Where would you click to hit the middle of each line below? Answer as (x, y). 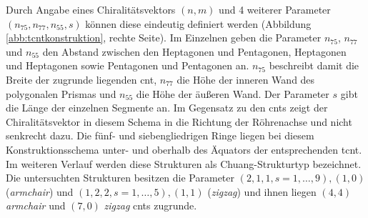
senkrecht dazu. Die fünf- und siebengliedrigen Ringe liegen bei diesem (160, 135)
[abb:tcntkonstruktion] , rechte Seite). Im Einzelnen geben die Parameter (164, 38)
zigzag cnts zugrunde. (150, 205)
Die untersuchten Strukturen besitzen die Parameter (120, 178)
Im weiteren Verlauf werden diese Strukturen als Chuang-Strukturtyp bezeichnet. (184, 163)
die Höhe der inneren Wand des (246, 79)
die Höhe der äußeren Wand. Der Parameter (233, 93)
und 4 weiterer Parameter (275, 9)
